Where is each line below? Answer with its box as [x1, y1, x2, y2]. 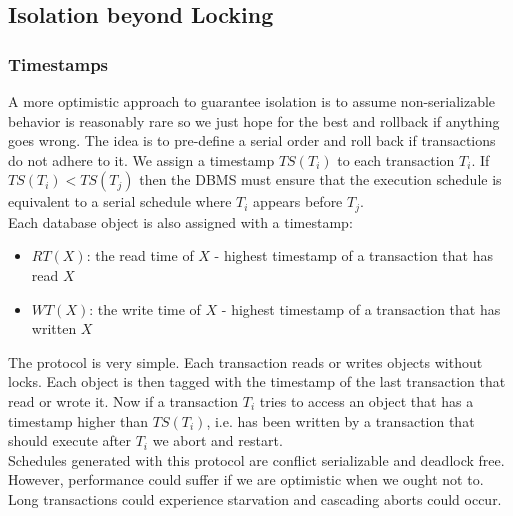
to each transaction [337, 149, 455, 170]
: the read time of [86, 245, 194, 266]
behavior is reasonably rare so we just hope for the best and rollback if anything [8, 110, 500, 131]
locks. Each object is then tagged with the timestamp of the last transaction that [8, 371, 506, 392]
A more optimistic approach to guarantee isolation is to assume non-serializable [8, 91, 496, 111]
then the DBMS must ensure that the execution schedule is [139, 169, 502, 190]
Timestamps [8, 51, 109, 76]
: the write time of [89, 298, 201, 319]
